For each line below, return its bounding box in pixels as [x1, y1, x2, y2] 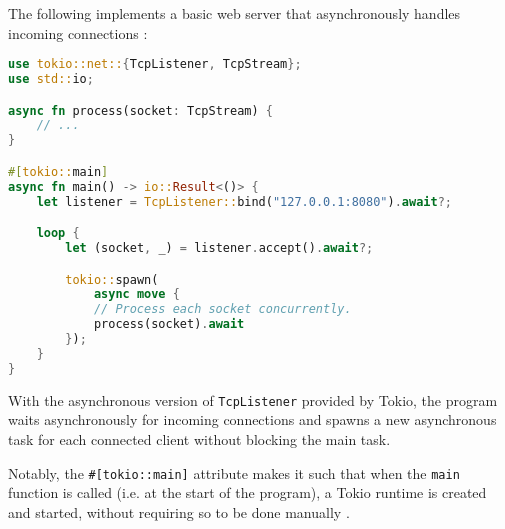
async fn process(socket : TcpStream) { [8, 103, 273, 118]
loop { [36, 226, 80, 241]
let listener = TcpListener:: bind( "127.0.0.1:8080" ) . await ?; [36, 194, 452, 209]
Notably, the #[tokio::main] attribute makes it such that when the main [8, 462, 460, 483]
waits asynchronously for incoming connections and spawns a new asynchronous [8, 409, 497, 430]
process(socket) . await [93, 317, 245, 332]
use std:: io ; [8, 72, 94, 87]
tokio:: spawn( [65, 272, 159, 287]
